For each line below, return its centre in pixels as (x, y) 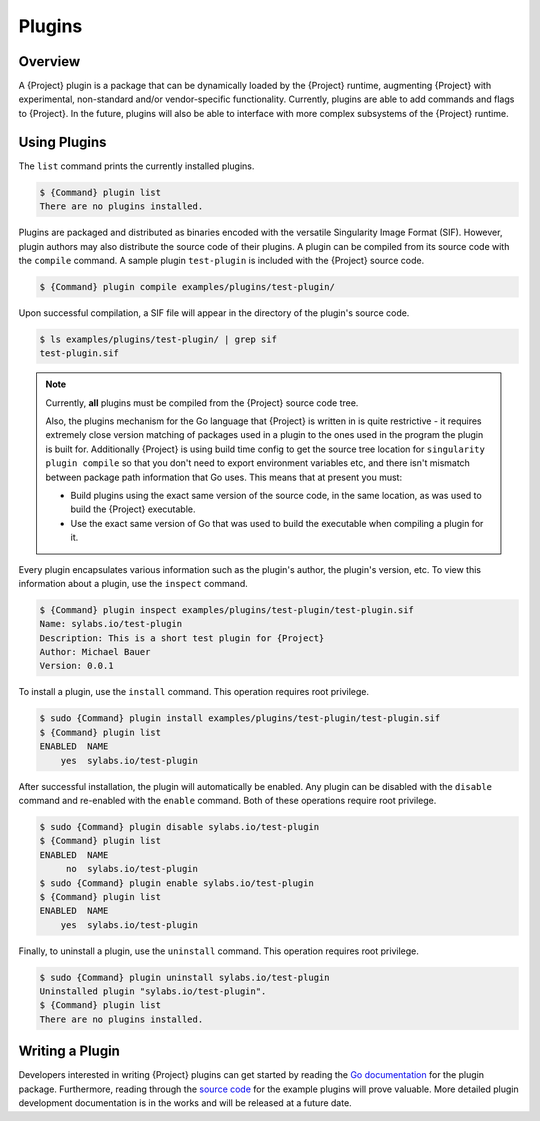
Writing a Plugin (69, 1051)
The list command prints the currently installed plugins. (136, 166)
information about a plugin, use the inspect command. (133, 583)
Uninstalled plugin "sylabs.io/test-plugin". (153, 991)
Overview (49, 61)
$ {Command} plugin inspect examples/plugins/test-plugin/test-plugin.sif (227, 609)
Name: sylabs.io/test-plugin (111, 624)
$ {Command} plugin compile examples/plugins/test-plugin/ (187, 286)
